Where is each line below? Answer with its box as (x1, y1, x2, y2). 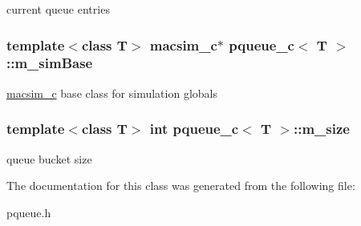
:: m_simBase (6, 53, 93, 73)
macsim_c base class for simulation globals (6, 84, 217, 101)
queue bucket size (6, 150, 92, 167)
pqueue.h (6, 204, 51, 220)
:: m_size (294, 119, 350, 139)
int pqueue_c (149, 119, 239, 139)
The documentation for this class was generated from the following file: (6, 177, 355, 194)
